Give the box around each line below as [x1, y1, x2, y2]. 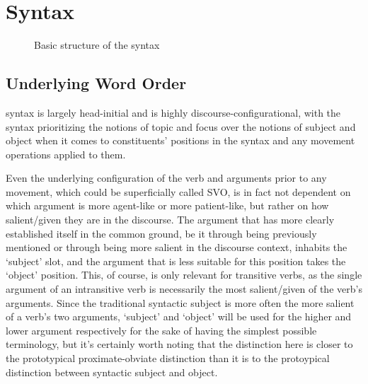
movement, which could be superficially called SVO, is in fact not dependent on [6, 184, 351, 199]
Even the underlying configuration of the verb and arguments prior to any [6, 170, 327, 185]
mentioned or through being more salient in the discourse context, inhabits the [6, 240, 347, 255]
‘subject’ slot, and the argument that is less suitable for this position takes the [6, 253, 346, 268]
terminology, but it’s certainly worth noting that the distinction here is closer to [6, 337, 353, 351]
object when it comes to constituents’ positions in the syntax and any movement [6, 133, 355, 148]
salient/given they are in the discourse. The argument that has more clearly [6, 212, 335, 227]
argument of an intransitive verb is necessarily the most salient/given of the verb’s [6, 281, 362, 296]
